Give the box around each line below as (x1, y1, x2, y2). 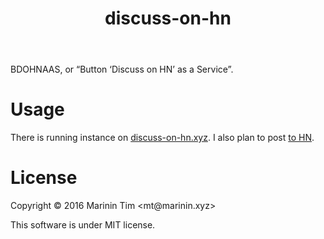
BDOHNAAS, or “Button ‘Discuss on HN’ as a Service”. (10, 63, 234, 76)
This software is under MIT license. (10, 219, 156, 231)
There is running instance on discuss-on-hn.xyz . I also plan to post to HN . (10, 132, 315, 144)
